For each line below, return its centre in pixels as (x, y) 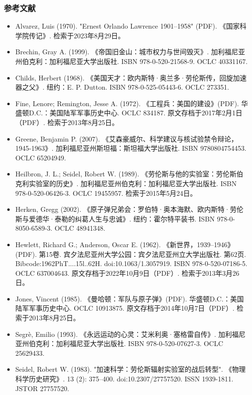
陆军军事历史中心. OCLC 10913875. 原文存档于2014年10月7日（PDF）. (125, 308)
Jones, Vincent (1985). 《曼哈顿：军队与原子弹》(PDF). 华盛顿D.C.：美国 (130, 298)
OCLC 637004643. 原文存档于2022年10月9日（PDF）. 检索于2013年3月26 (127, 273)
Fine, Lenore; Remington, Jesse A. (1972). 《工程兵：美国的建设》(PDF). (127, 103)
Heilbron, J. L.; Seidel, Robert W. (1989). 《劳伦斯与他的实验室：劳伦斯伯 (129, 174)
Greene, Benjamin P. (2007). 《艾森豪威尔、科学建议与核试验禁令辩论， (126, 138)
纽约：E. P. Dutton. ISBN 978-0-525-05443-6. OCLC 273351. (138, 87)
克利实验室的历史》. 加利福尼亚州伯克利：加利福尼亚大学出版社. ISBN (126, 183)
